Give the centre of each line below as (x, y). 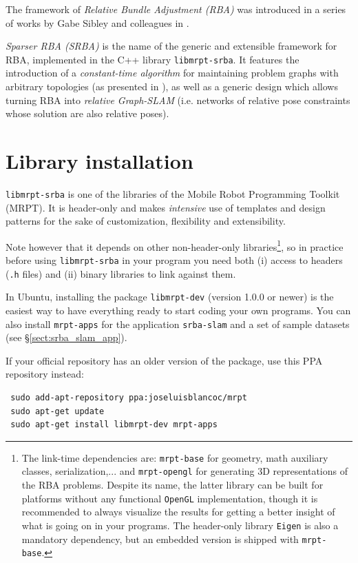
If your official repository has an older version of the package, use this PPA (164, 360)
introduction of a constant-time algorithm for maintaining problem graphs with (172, 73)
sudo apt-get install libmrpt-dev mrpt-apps (114, 425)
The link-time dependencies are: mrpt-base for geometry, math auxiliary (175, 457)
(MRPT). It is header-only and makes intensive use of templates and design (166, 207)
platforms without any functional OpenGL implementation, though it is (170, 498)
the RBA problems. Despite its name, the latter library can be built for (172, 485)
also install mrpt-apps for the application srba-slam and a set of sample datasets (178, 324)
